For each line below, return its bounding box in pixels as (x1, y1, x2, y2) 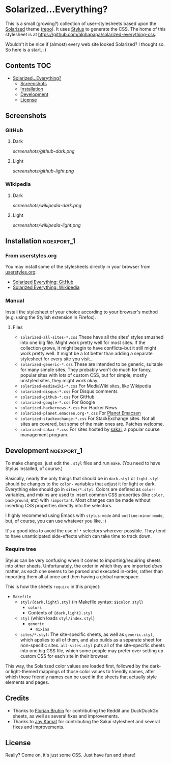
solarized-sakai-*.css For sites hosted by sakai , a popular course (20, 426, 160, 432)
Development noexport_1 (5, 447, 83, 455)
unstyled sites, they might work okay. (20, 377, 99, 383)
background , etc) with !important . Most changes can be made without (5, 497, 151, 503)
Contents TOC (5, 61, 51, 70)
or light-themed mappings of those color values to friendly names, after (5, 668, 155, 674)
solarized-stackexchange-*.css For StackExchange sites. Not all (20, 415, 156, 422)
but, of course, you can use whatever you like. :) (5, 518, 107, 524)
